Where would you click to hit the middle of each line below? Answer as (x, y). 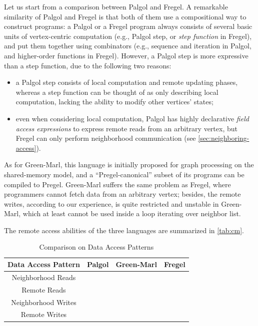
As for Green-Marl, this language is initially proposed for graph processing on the (129, 164)
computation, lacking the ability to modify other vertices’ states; (114, 102)
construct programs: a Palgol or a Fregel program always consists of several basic (128, 26)
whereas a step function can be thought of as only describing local (117, 92)
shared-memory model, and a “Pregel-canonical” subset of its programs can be (124, 174)
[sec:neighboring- (224, 138)
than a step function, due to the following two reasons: (88, 65)
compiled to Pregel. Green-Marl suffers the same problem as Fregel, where (117, 184)
